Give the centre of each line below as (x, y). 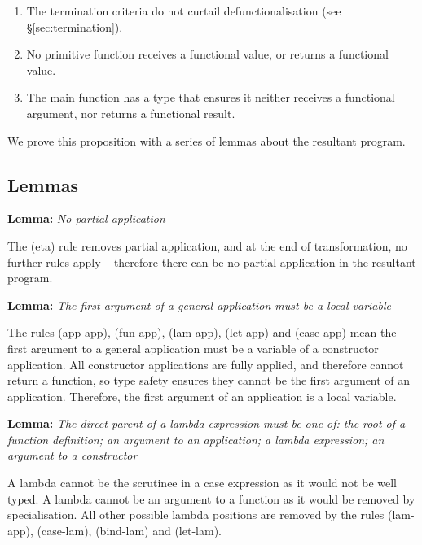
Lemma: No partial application (86, 218)
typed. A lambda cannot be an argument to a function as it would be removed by (211, 498)
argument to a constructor (73, 455)
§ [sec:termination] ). (75, 26)
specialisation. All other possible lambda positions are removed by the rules (196, 514)
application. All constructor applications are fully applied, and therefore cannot (206, 364)
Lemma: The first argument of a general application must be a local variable (199, 305)
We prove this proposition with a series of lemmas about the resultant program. (207, 140)
